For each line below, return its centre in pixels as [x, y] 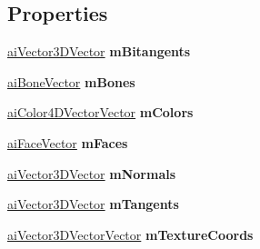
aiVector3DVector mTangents [93, 204]
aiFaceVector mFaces [68, 142]
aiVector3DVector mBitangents [99, 51]
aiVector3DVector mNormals [92, 173]
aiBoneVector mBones [71, 81]
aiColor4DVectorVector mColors [100, 112]
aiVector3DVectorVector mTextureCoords [130, 234]
